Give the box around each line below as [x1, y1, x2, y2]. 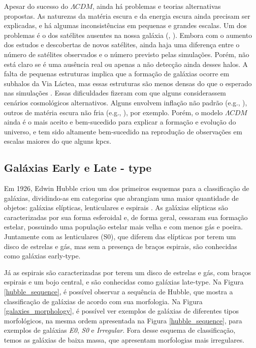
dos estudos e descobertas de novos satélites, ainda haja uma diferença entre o [4, 39, 240, 50]
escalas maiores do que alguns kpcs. [4, 136, 111, 146]
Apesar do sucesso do [4, 1, 68, 11]
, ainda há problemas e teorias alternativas [92, 1, 221, 11]
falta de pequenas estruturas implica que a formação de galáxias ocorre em [4, 68, 229, 79]
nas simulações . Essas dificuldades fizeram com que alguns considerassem [4, 88, 226, 98]
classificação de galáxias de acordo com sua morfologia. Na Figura [4, 296, 203, 306]
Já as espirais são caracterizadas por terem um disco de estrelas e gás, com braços [4, 267, 251, 277]
